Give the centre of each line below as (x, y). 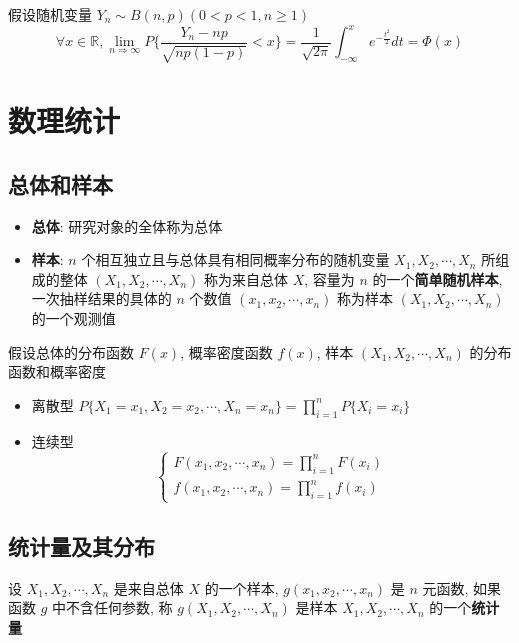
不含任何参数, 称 (119, 607)
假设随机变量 (50, 14)
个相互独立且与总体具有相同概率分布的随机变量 (235, 259)
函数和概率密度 (57, 371)
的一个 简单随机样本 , (437, 278)
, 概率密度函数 (226, 351)
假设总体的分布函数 (71, 351)
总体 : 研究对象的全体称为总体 (127, 225)
